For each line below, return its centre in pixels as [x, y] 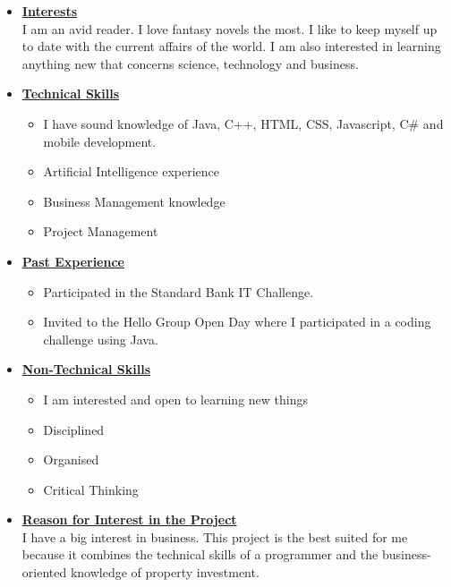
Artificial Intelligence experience [132, 171]
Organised [71, 459]
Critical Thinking [91, 489]
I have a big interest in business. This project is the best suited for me [215, 536]
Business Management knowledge [134, 201]
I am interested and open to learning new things [175, 399]
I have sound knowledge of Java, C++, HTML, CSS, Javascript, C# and [243, 123]
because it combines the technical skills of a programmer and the [200, 554]
